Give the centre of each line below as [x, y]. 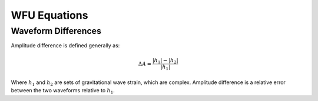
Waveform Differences [56, 31]
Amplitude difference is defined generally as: [65, 46]
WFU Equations [49, 15]
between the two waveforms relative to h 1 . [63, 91]
